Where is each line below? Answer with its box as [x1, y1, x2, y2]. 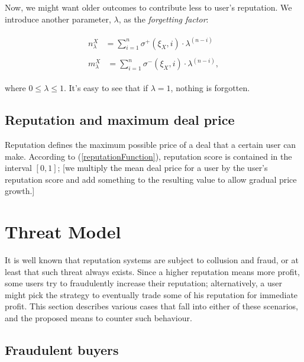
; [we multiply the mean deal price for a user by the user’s [57, 161, 268, 174]
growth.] [5, 185, 35, 197]
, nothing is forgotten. [170, 82, 250, 94]
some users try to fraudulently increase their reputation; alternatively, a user [5, 277, 282, 289]
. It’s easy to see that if [63, 82, 148, 94]
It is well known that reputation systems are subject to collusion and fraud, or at [5, 254, 299, 266]
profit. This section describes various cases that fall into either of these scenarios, [5, 300, 298, 312]
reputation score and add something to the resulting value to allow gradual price [5, 173, 297, 185]
